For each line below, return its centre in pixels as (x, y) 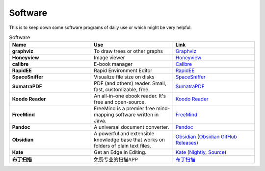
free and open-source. (120, 102)
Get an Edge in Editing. (120, 152)
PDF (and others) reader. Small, (130, 83)
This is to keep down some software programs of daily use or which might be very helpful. (100, 27)
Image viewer (109, 58)
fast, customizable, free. (122, 90)
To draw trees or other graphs (129, 51)
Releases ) (187, 143)
